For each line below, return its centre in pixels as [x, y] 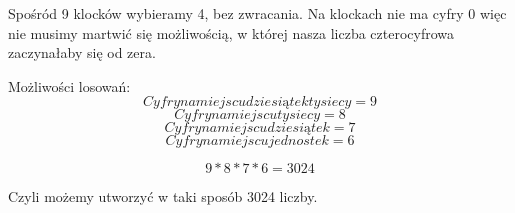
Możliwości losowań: [69, 85]
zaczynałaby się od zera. [82, 52]
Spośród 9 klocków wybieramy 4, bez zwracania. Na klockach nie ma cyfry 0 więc [257, 13]
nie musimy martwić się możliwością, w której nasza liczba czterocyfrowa [231, 32]
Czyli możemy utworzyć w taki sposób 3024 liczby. [163, 196]
